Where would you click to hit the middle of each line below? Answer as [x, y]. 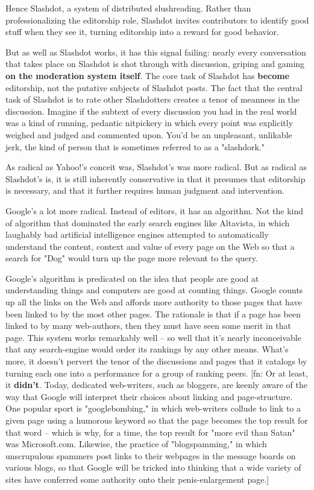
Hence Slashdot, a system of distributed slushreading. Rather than [128, 8]
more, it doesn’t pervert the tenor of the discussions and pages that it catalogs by [156, 361]
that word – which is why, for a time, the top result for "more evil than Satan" [150, 432]
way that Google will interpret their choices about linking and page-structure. [149, 396]
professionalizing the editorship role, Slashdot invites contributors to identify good [157, 20]
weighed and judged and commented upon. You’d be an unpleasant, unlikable [149, 134]
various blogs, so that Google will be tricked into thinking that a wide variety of [153, 467]
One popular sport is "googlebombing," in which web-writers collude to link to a [153, 408]
